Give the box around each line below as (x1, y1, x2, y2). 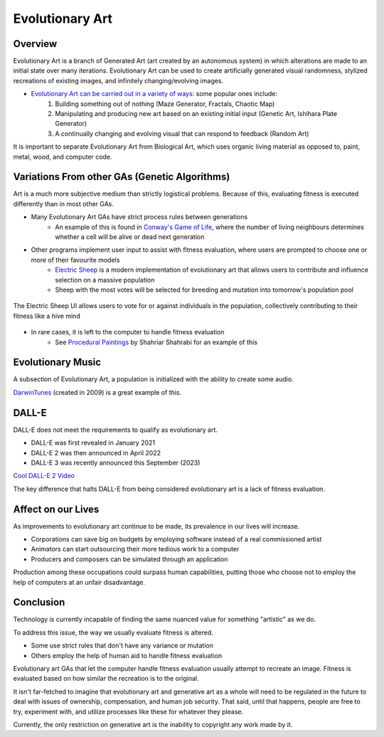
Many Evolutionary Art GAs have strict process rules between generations (31, 213, 248, 221)
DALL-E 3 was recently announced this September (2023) (31, 458, 201, 467)
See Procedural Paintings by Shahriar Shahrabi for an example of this (55, 338, 257, 346)
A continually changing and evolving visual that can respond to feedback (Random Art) (55, 129, 309, 138)
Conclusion (13, 596, 65, 608)
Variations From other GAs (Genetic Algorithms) (13, 171, 230, 183)
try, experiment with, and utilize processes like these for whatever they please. (13, 707, 244, 716)
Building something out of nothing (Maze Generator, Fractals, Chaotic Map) (55, 100, 275, 108)
